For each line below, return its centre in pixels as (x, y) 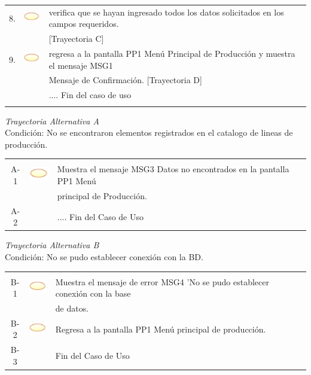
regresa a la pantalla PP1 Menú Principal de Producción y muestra (172, 54)
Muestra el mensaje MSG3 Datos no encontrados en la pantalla (173, 169)
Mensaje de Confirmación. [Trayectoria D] (125, 80)
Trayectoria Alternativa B (52, 245)
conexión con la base (93, 293)
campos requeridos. (84, 24)
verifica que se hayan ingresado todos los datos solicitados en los (166, 12)
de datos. (72, 308)
